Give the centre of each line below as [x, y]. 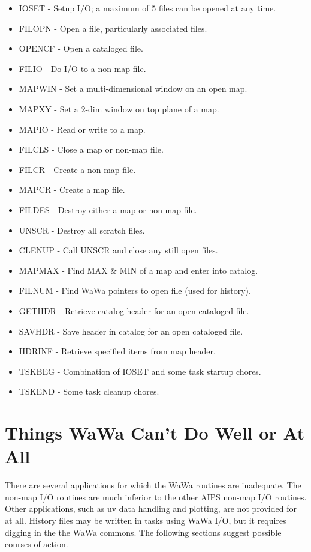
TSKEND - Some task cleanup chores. [89, 391]
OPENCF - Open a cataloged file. [81, 48]
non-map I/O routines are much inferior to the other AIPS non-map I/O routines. [156, 496]
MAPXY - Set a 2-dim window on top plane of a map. [119, 108]
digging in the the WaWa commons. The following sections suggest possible [143, 532]
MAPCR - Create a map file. [72, 190]
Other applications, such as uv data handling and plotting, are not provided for [151, 508]
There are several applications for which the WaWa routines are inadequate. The [153, 485]
